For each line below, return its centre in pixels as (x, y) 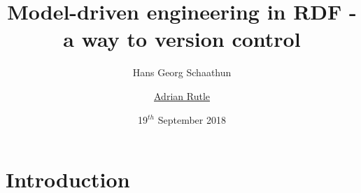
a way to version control (182, 39)
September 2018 (192, 119)
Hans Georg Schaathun (182, 72)
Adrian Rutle (182, 95)
